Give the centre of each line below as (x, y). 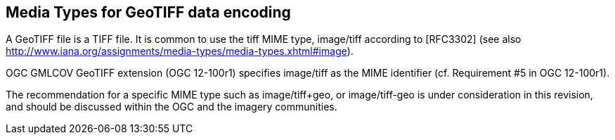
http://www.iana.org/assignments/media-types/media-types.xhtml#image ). (180, 51)
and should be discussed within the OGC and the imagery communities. (171, 107)
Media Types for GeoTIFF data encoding (148, 12)
